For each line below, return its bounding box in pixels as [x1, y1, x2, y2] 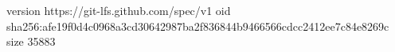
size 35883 [6, 33, 56, 50]
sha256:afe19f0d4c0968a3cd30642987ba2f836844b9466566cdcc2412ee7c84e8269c [6, 17, 389, 34]
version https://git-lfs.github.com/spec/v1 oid [6, 2, 231, 18]
